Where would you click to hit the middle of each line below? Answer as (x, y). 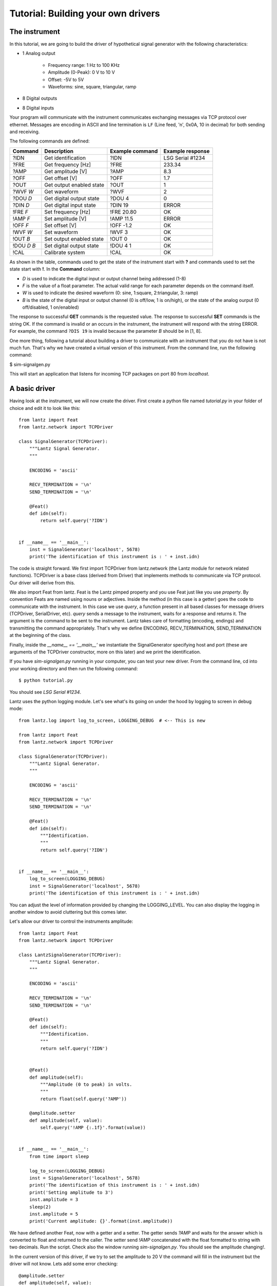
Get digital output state (72, 198)
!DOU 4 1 (121, 245)
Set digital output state (72, 245)
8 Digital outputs (40, 98)
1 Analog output (39, 53)
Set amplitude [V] (65, 219)
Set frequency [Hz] (67, 212)
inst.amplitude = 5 (54, 1214)
